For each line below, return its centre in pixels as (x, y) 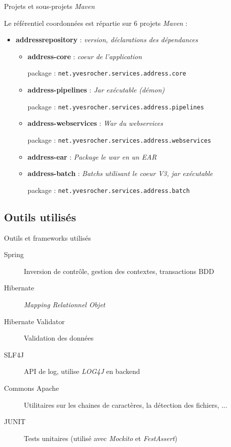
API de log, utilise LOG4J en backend (82, 371)
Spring (14, 254)
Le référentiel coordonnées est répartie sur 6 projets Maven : (96, 23)
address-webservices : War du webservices (95, 123)
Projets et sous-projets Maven (49, 6)
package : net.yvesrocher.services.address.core (107, 73)
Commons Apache (32, 388)
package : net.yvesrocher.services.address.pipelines (116, 106)
